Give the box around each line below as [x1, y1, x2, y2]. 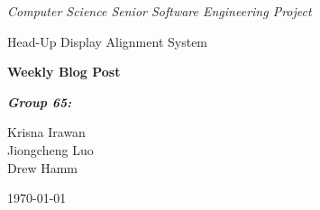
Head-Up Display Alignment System [7, 32, 208, 50]
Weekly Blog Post [7, 62, 121, 81]
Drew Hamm [7, 158, 78, 177]
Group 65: [7, 92, 72, 111]
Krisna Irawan [7, 123, 86, 142]
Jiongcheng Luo [7, 140, 94, 159]
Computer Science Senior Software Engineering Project [7, 2, 312, 20]
